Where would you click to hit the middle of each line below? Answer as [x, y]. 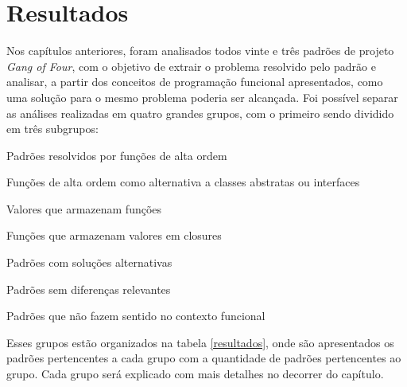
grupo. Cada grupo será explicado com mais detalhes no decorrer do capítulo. [195, 374]
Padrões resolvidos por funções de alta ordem [117, 155]
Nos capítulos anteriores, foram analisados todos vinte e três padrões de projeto [200, 51]
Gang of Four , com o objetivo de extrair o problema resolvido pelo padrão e [191, 66]
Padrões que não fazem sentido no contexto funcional [136, 316]
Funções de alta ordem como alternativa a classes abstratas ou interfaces [183, 182]
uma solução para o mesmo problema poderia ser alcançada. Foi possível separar [202, 97]
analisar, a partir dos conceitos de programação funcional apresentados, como [195, 82]
